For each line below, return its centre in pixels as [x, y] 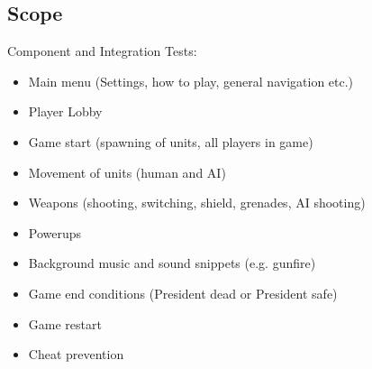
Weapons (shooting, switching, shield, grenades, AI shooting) [197, 203]
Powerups [55, 232]
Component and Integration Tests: [102, 51]
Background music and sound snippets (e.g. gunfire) [172, 263]
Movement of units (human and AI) [127, 172]
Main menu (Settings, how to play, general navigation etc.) [191, 81]
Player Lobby [65, 111]
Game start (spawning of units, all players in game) [171, 141]
